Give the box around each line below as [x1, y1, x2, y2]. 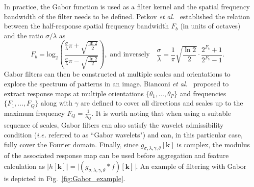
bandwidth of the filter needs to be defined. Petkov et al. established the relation [4, 11, 250, 21]
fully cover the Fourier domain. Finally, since [4, 139, 139, 149]
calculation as [4, 161, 45, 171]
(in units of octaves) [180, 21, 241, 31]
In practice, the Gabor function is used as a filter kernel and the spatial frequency [4, 1, 250, 11]
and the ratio [4, 30, 44, 40]
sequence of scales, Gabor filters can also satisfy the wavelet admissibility [4, 120, 224, 130]
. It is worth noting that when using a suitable [91, 107, 231, 118]
